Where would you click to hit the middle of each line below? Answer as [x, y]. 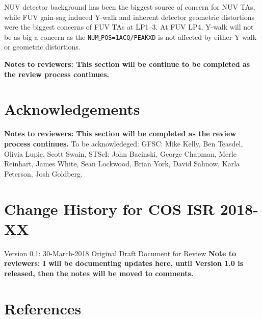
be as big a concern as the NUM [51, 36]
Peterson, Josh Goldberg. [43, 173]
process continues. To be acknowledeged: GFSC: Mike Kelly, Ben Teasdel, [124, 143]
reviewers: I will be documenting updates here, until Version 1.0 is [124, 263]
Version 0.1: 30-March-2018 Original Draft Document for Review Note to [120, 253]
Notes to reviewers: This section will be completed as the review [120, 133]
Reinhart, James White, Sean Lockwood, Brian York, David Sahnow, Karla [122, 164]
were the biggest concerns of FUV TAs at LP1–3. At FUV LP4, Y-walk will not [129, 27]
